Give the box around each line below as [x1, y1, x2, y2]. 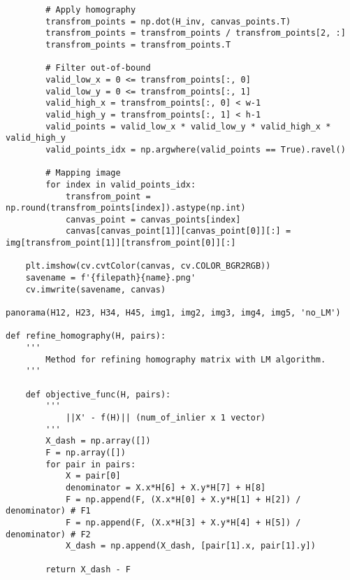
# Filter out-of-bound [45, 63, 151, 73]
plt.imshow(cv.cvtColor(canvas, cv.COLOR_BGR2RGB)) [25, 261, 271, 271]
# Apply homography [45, 5, 136, 15]
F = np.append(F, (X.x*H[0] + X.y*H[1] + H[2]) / [65, 494, 301, 504]
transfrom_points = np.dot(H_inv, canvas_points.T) [45, 16, 291, 27]
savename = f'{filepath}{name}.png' [25, 273, 196, 283]
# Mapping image [45, 168, 121, 178]
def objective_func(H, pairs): [25, 389, 171, 399]
